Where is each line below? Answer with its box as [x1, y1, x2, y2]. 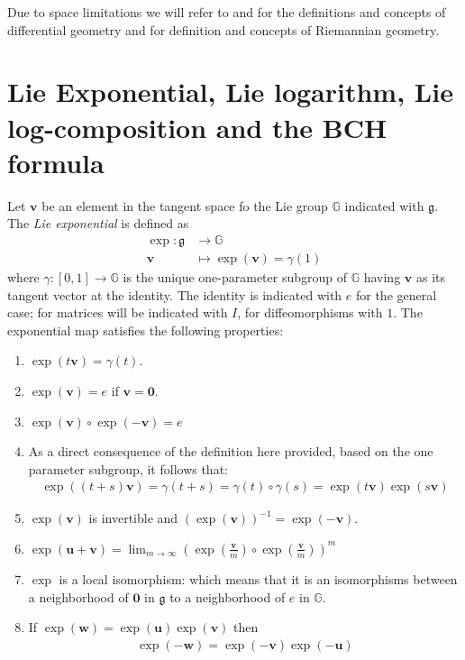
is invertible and [88, 509, 178, 527]
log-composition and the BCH [7, 108, 387, 145]
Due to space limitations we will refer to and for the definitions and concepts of [7, 3, 446, 21]
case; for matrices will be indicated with [7, 303, 228, 322]
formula [7, 143, 105, 180]
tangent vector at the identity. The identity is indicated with [7, 285, 342, 304]
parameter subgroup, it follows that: [28, 459, 228, 478]
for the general [355, 285, 437, 304]
